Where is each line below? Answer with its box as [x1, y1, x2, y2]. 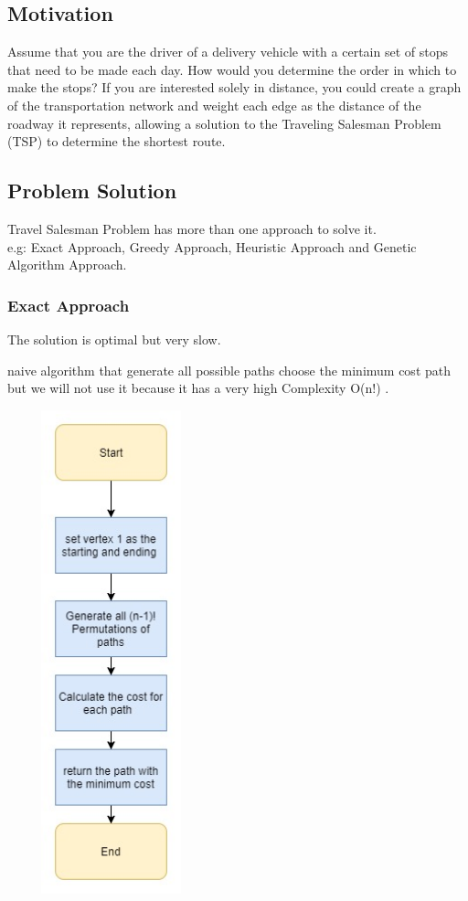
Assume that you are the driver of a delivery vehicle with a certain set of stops [7, 42, 448, 61]
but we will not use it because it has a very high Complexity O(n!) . [7, 378, 389, 397]
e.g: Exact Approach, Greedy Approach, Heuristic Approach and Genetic [7, 237, 417, 256]
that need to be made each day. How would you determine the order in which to [7, 59, 457, 79]
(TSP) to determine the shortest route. [7, 132, 226, 151]
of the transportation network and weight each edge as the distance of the [7, 95, 421, 114]
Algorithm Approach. [7, 255, 127, 274]
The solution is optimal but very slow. [7, 329, 221, 348]
